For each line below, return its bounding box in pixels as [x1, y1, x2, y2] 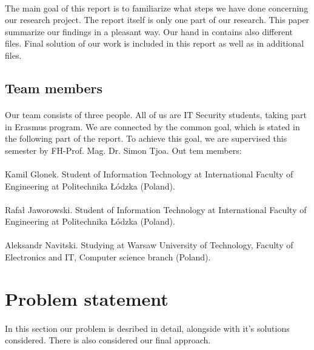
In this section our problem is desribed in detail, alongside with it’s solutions [5, 322, 290, 334]
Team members [5, 78, 103, 97]
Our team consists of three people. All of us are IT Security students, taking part [5, 108, 307, 121]
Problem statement [5, 286, 169, 311]
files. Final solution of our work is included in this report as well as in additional [5, 37, 304, 50]
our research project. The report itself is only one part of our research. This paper [5, 13, 310, 26]
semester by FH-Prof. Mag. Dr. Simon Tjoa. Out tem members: [5, 144, 242, 156]
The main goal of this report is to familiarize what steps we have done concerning [5, 1, 309, 14]
